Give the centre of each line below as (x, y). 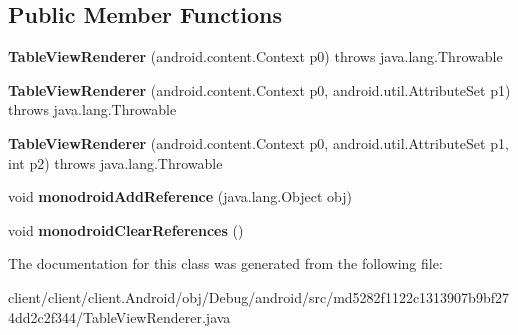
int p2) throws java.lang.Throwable (115, 162)
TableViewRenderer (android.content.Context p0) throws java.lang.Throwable (255, 56)
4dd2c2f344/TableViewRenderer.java (119, 316)
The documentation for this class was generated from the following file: (225, 263)
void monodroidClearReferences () (126, 229)
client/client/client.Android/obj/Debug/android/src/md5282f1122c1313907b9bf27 (258, 296)
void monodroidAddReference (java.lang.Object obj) (180, 196)
